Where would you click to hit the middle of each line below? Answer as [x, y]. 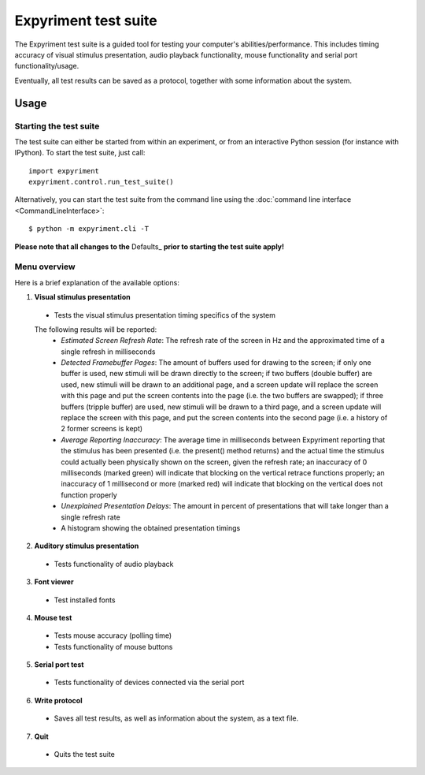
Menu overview [45, 266]
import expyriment [64, 171]
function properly [89, 495]
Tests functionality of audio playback [114, 564]
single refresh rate [91, 517]
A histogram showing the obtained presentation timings [151, 527]
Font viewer [54, 582]
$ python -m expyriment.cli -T [89, 229]
